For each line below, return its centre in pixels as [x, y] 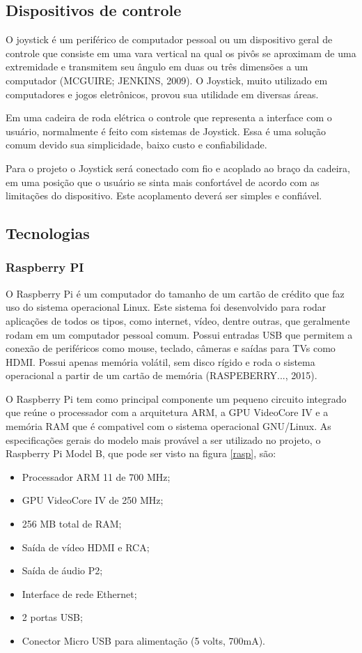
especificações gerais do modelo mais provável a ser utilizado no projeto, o [163, 439]
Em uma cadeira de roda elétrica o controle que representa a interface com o [169, 117]
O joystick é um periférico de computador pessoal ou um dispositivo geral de [169, 39]
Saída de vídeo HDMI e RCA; [86, 547]
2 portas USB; [52, 617]
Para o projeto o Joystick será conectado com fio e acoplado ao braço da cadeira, [178, 168]
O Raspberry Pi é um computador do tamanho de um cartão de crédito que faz [175, 293]
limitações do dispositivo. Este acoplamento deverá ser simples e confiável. [164, 195]
